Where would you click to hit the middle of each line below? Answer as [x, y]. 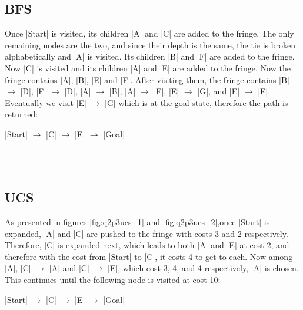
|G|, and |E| [219, 91]
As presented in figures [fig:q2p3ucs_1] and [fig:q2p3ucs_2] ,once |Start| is [137, 221]
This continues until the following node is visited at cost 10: [113, 279]
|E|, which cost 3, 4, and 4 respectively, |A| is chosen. [203, 268]
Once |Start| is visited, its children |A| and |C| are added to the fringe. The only [149, 33]
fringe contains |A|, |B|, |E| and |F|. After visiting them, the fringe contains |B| [147, 79]
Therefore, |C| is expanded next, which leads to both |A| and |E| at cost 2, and [147, 245]
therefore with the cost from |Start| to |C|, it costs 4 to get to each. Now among [149, 256]
